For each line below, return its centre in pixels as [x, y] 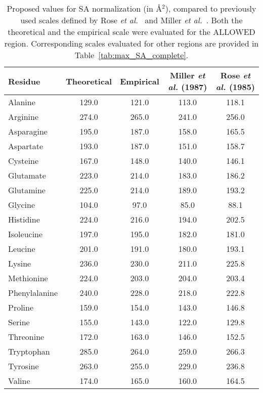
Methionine [28, 278]
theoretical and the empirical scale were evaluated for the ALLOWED [131, 32]
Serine [19, 322]
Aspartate [26, 146]
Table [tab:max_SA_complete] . [131, 55]
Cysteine [24, 161]
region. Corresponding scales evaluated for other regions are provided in [131, 43]
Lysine [20, 263]
